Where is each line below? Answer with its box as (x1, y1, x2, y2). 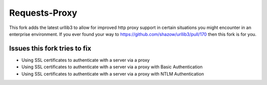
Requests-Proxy (9, 7, 78, 18)
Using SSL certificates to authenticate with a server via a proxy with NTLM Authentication (21, 71, 204, 77)
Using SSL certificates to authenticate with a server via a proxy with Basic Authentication (21, 64, 203, 70)
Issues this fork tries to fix (9, 44, 91, 53)
